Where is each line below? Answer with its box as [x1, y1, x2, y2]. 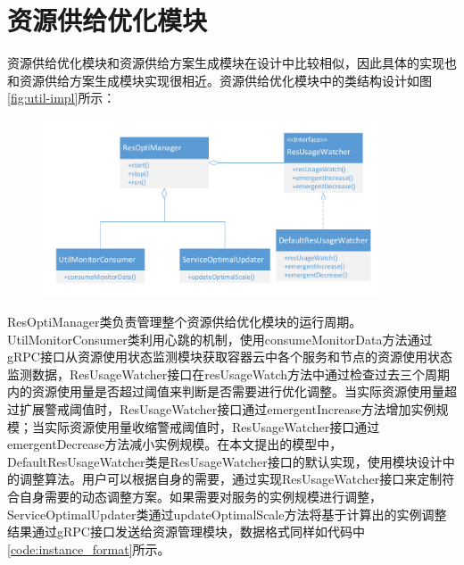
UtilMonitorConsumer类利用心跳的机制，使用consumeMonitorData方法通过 [7, 329, 433, 348]
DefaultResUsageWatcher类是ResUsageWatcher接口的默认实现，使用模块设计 [7, 452, 443, 470]
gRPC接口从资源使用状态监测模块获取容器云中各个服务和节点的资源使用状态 [7, 347, 452, 366]
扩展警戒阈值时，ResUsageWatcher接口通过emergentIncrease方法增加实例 [19, 399, 436, 418]
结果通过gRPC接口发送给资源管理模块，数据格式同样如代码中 [7, 522, 365, 541]
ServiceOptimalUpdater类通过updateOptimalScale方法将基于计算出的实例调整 [7, 504, 447, 523]
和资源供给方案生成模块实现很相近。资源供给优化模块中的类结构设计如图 [7, 71, 432, 89]
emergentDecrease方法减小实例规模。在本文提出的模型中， [7, 435, 343, 453]
